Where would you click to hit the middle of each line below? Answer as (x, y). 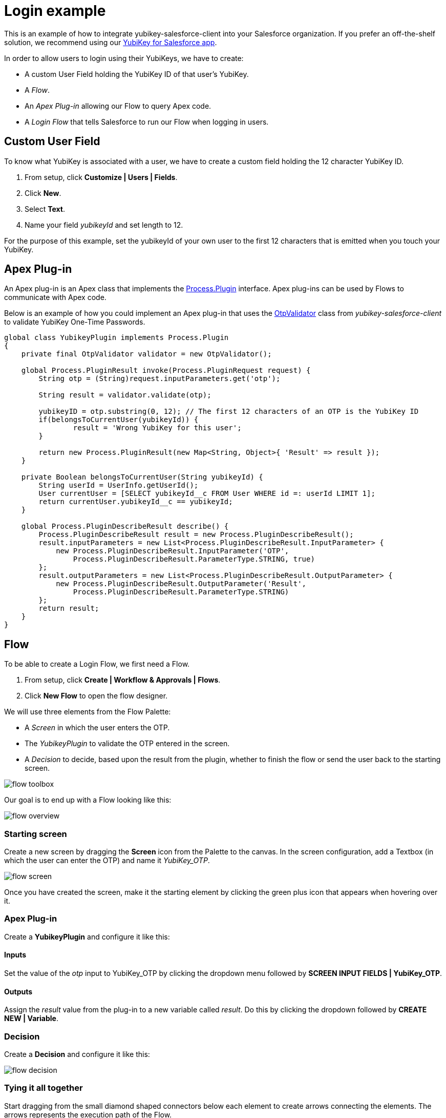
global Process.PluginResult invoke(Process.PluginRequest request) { (166, 371)
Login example (55, 11)
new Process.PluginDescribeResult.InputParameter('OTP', (173, 551)
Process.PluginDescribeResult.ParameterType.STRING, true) (194, 559)
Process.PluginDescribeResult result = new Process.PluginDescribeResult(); (196, 535)
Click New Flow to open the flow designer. (96, 696)
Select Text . (45, 209)
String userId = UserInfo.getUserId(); (119, 485)
